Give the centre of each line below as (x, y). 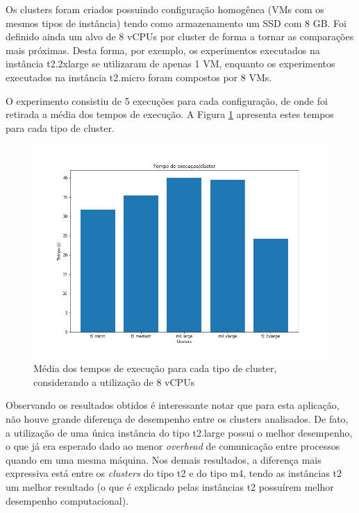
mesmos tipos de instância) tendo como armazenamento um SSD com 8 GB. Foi (176, 23)
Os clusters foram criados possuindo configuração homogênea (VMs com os (165, 9)
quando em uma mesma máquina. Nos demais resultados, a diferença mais (164, 459)
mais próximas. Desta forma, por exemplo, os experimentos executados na (163, 50)
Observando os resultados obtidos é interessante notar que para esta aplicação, (173, 405)
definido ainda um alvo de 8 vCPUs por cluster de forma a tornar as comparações (180, 36)
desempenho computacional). (67, 500)
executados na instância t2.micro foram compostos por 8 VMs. (139, 77)
